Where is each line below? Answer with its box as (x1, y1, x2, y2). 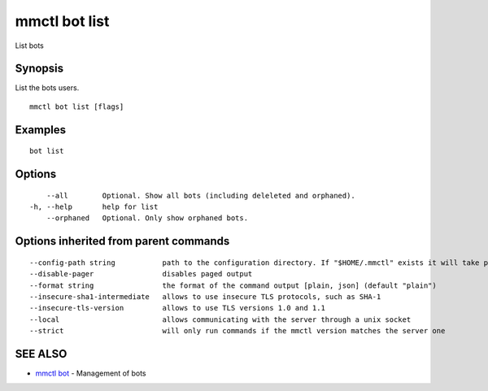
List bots (15, 41, 45, 50)
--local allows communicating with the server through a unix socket (29, 315, 412, 324)
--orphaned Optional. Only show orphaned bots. (46, 214, 248, 223)
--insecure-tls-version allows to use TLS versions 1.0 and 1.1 (29, 303, 325, 313)
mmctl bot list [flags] (29, 102, 124, 111)
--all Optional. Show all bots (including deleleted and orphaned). (46, 191, 355, 200)
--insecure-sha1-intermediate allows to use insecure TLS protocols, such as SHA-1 (29, 293, 381, 302)
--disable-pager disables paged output (29, 269, 253, 279)
